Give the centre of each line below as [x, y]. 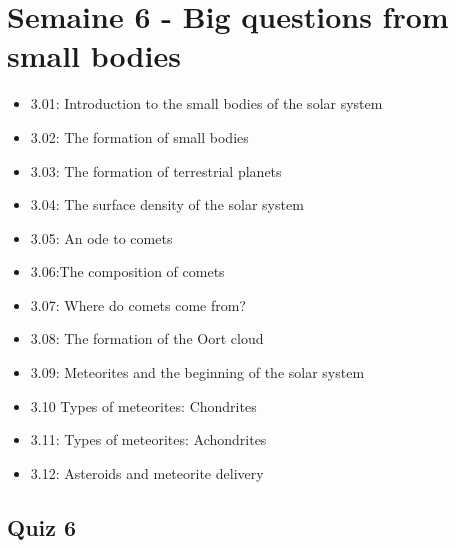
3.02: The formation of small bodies [139, 136]
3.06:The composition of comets [127, 271]
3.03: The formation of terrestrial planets [156, 170]
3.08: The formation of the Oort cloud [147, 338]
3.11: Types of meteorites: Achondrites [148, 439]
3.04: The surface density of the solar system [167, 204]
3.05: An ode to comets [101, 237]
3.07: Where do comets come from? [138, 304]
